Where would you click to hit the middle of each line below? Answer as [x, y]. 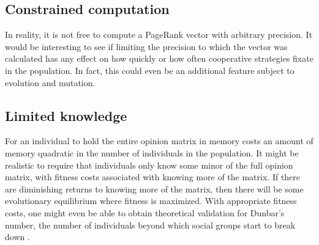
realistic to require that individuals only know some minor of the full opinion [149, 165]
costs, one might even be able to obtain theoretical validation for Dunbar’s [145, 212]
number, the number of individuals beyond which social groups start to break [150, 225]
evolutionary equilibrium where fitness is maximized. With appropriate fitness [151, 201]
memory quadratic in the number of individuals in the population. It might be [152, 152]
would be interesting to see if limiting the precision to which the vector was [146, 46]
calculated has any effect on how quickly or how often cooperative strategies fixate [159, 58]
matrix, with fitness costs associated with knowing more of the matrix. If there [153, 177]
